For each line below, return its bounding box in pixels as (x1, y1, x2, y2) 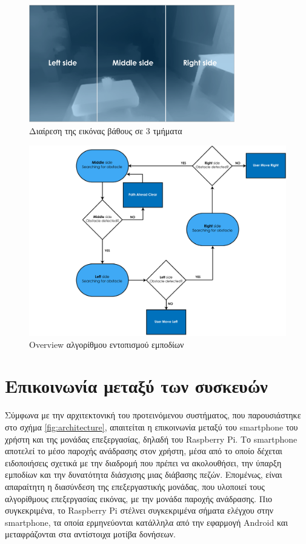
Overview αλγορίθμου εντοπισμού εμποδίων (29, 338, 184, 350)
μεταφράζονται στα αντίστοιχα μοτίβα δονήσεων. (5, 528, 176, 540)
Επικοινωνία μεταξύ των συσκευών (5, 373, 268, 398)
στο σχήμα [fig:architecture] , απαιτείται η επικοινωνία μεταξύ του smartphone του (5, 420, 298, 433)
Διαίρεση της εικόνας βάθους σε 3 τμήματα (29, 124, 182, 137)
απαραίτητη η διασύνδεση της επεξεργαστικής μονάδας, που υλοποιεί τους (5, 480, 265, 492)
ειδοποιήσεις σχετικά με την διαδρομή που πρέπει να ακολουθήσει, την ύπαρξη (5, 456, 282, 469)
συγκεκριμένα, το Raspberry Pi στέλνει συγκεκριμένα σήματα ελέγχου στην (5, 504, 274, 517)
